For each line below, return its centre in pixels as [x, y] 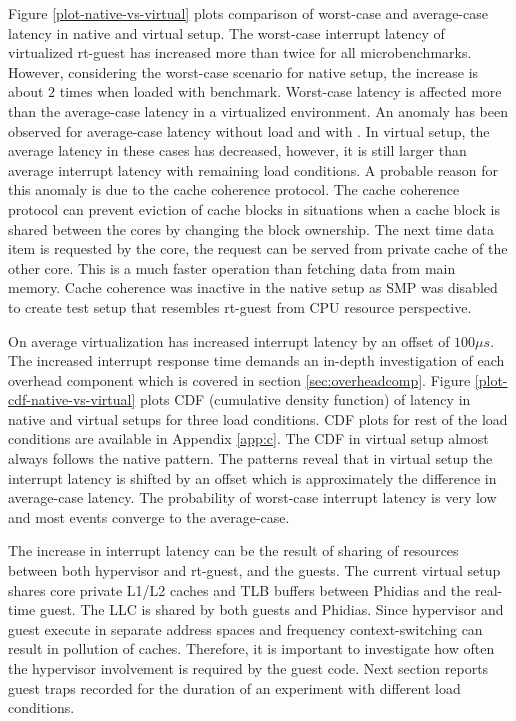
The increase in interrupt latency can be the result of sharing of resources [233, 550]
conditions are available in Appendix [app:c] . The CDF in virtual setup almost [248, 438]
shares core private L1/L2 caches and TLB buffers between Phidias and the [239, 589]
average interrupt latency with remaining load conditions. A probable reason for [253, 169]
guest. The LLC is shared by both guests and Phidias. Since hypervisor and [271, 609]
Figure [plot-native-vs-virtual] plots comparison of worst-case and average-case [248, 13]
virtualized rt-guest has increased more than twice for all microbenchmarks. [240, 52]
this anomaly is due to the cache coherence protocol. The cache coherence [234, 189]
